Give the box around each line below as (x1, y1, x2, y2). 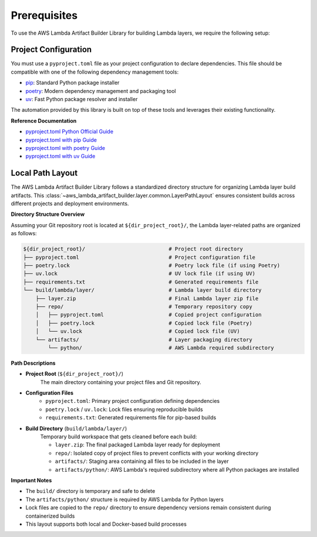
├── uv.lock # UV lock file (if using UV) (23, 271, 255, 277)
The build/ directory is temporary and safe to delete (25, 488, 156, 495)
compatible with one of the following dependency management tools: (11, 68, 179, 75)
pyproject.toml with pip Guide (25, 136, 97, 144)
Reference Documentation (11, 117, 77, 124)
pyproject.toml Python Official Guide (25, 128, 114, 135)
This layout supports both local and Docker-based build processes (25, 521, 187, 528)
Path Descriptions (11, 359, 56, 366)
